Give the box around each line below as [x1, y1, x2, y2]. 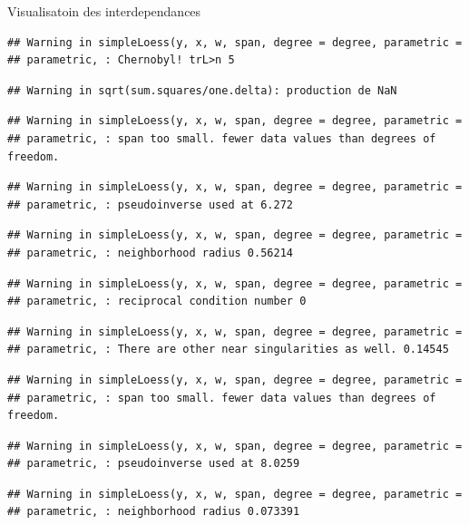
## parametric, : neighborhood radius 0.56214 [7, 246, 293, 259]
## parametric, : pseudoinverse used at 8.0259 [7, 457, 300, 471]
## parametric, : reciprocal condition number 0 [7, 295, 307, 308]
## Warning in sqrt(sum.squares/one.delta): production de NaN [7, 83, 397, 97]
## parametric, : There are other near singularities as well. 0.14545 [7, 343, 449, 356]
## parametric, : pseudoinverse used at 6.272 [7, 198, 293, 211]
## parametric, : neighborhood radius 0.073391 [7, 505, 300, 519]
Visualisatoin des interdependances [7, 2, 201, 20]
